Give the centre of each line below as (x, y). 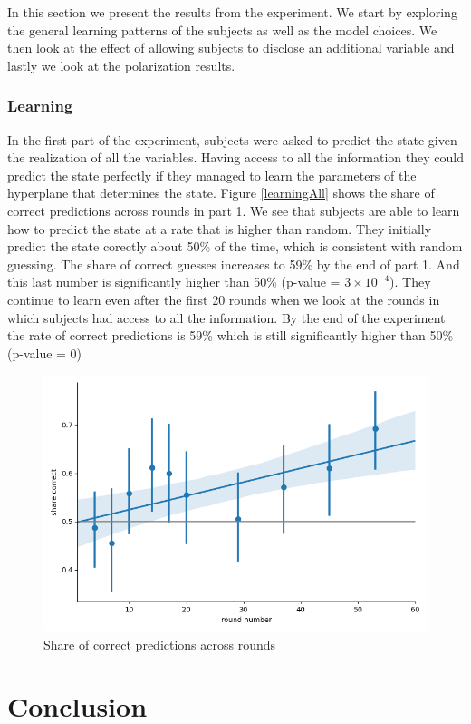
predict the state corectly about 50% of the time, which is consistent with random (235, 246)
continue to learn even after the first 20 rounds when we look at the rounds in (224, 299)
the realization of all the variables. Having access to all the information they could (235, 157)
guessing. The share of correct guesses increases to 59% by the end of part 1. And (234, 264)
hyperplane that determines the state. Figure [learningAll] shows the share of (221, 193)
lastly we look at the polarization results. (121, 65)
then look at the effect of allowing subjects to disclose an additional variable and (231, 48)
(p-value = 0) (45, 352)
